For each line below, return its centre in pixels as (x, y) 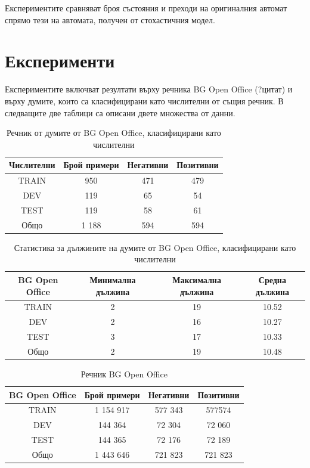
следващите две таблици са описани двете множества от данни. (120, 112)
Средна (272, 279)
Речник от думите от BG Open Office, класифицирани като (114, 133)
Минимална (113, 279)
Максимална (197, 279)
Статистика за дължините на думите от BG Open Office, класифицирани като (155, 247)
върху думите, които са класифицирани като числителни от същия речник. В (144, 100)
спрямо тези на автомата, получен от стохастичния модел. (110, 19)
